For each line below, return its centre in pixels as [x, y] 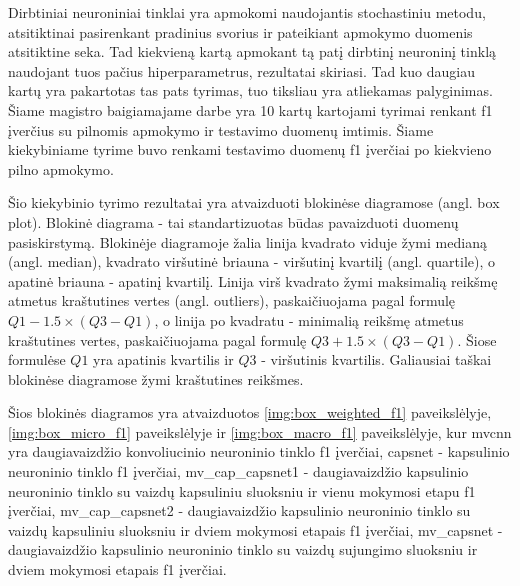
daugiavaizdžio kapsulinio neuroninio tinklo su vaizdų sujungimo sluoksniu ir [243, 549]
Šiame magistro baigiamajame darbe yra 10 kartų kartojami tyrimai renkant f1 [250, 109]
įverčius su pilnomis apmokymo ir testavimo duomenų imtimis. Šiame [221, 129]
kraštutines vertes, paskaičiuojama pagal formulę [157, 339]
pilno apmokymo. [61, 168]
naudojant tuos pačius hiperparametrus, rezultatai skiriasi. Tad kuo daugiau [241, 70]
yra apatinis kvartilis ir [163, 359]
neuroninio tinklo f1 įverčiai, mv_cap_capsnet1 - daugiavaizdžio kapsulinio [238, 471]
